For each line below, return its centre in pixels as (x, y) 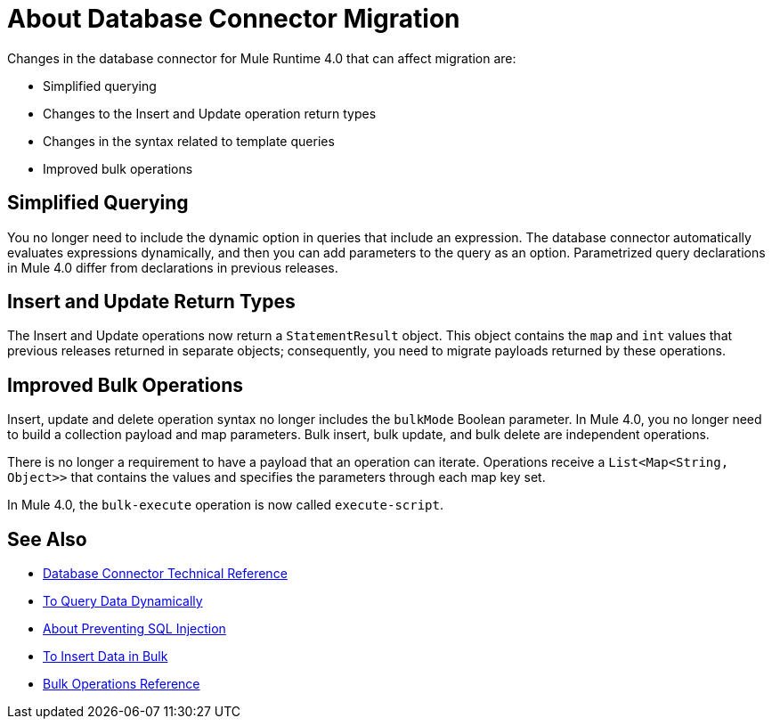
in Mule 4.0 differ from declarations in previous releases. (173, 267)
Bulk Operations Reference (122, 684)
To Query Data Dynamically (123, 601)
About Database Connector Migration (234, 19)
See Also (47, 539)
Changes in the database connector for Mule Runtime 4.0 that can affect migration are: (262, 58)
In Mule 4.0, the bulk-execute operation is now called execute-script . (226, 505)
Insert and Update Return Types (151, 302)
